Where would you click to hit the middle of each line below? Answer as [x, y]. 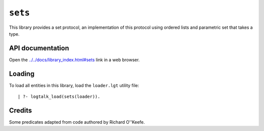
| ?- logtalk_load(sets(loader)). [59, 97]
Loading [22, 74]
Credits [21, 110]
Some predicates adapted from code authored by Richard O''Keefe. [77, 122]
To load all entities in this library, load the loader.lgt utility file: [74, 85]
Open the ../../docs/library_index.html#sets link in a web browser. [74, 60]
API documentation [39, 48]
